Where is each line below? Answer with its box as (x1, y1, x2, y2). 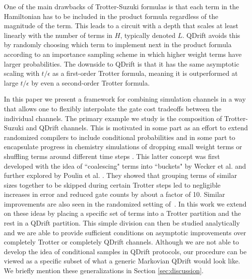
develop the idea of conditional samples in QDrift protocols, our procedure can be (4, 246, 247, 256)
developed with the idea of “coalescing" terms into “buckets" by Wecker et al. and (4, 160, 246, 171)
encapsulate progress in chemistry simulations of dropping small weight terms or (4, 141, 242, 152)
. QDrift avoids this (182, 30, 240, 40)
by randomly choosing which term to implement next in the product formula (4, 39, 232, 50)
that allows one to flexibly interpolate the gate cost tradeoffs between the (4, 103, 221, 113)
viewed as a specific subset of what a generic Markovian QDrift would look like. (4, 256, 240, 266)
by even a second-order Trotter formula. (31, 77, 150, 87)
